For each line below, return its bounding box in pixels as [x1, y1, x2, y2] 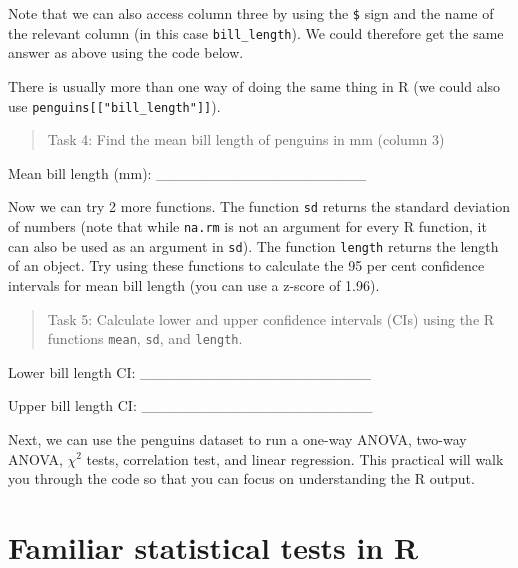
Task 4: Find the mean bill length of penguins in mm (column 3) [47, 129, 445, 150]
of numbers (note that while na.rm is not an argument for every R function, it [8, 216, 487, 236]
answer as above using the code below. [8, 42, 244, 63]
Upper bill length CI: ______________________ [8, 395, 373, 416]
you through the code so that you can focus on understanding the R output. [8, 468, 475, 489]
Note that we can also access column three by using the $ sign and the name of [8, 3, 494, 23]
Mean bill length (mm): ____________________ [8, 162, 367, 183]
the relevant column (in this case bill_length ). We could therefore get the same [8, 22, 504, 43]
